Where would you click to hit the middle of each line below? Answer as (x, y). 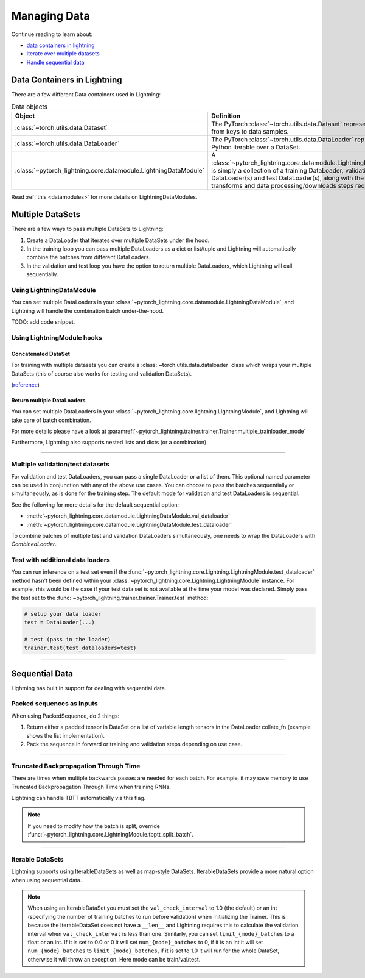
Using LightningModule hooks (57, 337)
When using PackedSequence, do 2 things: (65, 716)
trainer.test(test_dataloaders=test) (80, 648)
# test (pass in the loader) (68, 639)
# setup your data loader (63, 614)
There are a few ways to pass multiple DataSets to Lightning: (87, 229)
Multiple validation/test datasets (60, 465)
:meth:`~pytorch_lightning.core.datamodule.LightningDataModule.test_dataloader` (129, 524)
